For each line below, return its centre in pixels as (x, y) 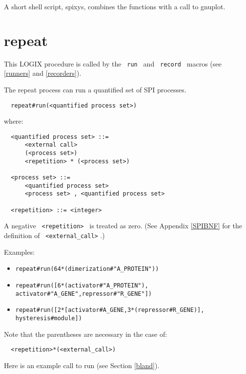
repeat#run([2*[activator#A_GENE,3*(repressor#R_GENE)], (110, 310)
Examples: (19, 252)
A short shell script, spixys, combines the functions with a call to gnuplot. (115, 6)
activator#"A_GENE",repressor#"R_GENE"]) (83, 294)
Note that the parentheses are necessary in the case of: (86, 334)
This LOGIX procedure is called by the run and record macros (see (113, 63)
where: (14, 121)
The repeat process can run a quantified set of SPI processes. (95, 89)
